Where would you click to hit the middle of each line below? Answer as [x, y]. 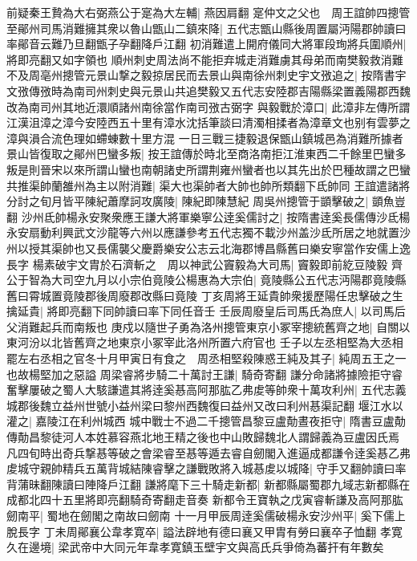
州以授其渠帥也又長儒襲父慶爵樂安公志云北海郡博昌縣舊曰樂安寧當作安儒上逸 [208, 248]
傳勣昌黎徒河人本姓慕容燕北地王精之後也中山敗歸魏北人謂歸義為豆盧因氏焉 [203, 437]
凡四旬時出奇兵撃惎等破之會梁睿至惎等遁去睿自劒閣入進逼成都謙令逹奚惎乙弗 [208, 452]
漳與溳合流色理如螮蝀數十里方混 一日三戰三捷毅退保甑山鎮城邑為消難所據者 [205, 138]
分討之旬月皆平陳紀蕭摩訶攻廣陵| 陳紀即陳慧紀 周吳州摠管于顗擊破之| [188, 201]
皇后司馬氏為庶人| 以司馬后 [335, 311]
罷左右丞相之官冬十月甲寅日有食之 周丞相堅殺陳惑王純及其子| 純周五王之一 [206, 358]
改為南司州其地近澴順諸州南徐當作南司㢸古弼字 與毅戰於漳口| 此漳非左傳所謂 [208, 106]
